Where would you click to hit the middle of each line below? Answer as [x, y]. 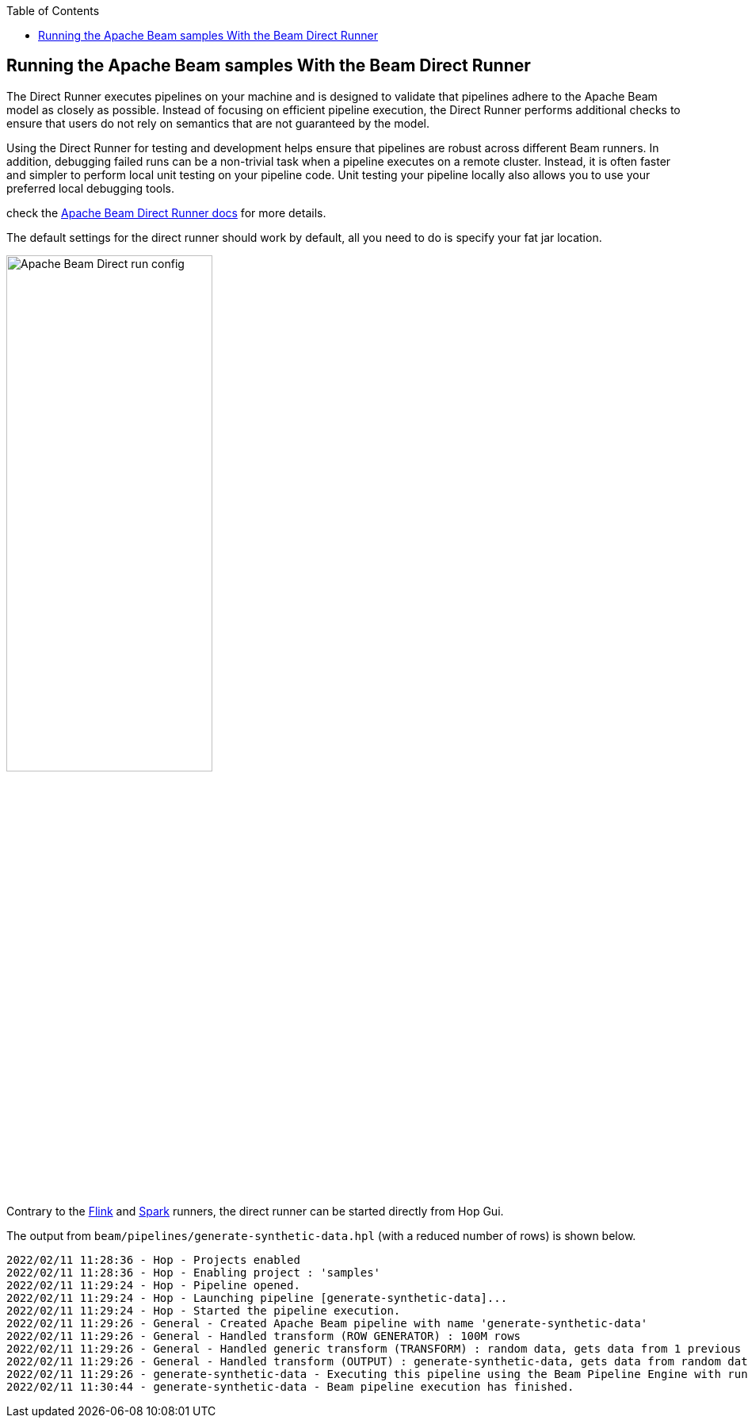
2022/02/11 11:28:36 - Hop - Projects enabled [153, 1260]
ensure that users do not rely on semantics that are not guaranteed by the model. [218, 123]
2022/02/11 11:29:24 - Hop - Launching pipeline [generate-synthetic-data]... [257, 1298]
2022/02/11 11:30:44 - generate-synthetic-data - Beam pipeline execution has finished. [290, 1387]
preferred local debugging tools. [91, 188]
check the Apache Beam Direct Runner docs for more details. [166, 212]
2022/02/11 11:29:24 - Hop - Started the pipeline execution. [204, 1311]
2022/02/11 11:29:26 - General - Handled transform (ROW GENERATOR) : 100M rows [264, 1336]
